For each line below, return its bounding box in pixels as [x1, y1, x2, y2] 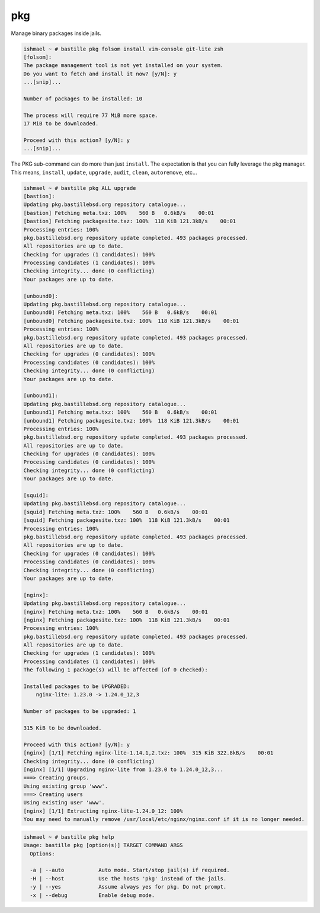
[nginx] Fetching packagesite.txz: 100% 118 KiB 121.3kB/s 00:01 [23, 616, 230, 623]
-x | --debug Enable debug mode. [30, 892, 155, 899]
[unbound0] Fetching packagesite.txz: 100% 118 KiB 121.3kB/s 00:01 [23, 318, 239, 324]
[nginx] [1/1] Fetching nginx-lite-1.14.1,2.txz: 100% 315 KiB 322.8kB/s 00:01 [23, 750, 274, 756]
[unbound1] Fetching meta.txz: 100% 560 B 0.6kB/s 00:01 [23, 409, 217, 416]
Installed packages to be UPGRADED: [23, 683, 130, 690]
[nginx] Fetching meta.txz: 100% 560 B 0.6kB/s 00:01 [23, 608, 208, 615]
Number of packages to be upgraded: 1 [23, 708, 136, 715]
